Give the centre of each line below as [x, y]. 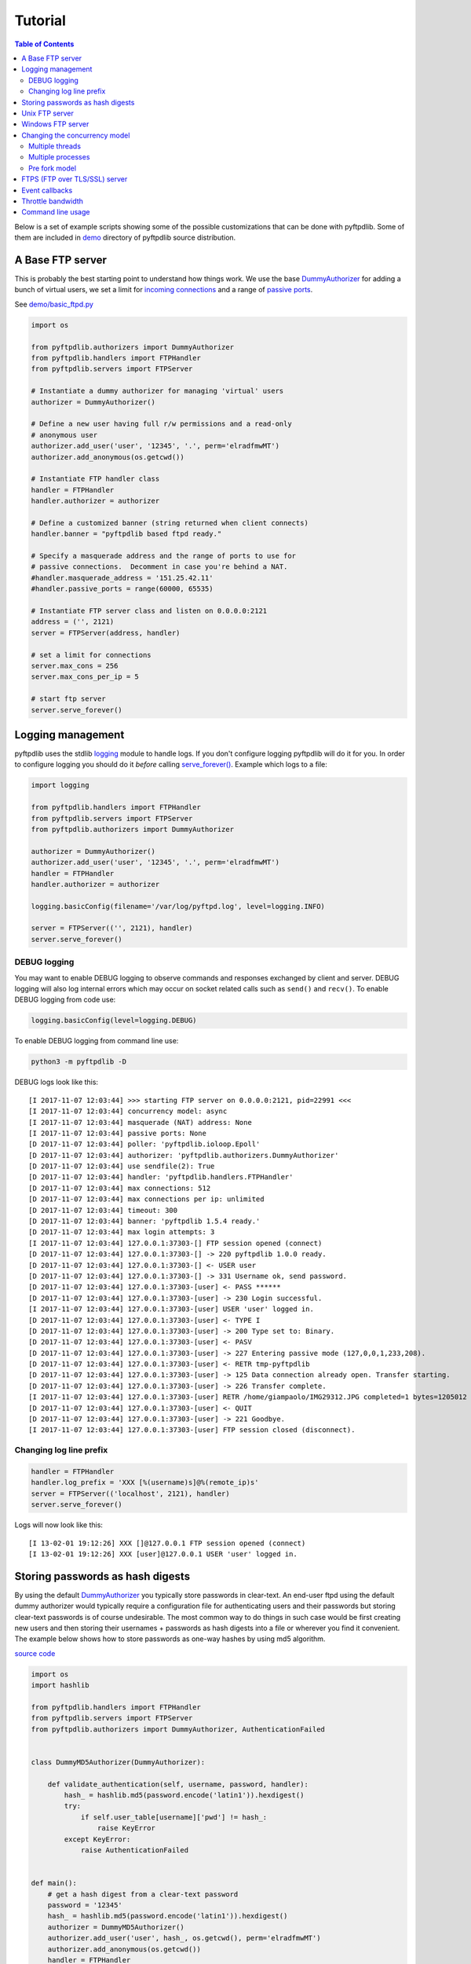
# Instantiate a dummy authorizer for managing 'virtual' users [157, 391]
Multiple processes [59, 157]
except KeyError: [97, 1839]
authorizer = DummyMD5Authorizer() [116, 1927]
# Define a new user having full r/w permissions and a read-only [161, 424]
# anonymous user [64, 435]
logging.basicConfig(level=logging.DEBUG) [114, 1020]
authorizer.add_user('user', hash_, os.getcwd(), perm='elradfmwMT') [184, 1938]
